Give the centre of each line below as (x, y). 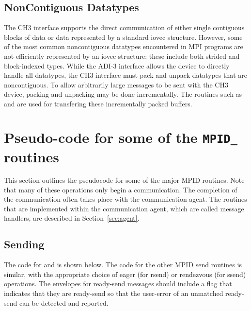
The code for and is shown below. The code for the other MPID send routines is (123, 265)
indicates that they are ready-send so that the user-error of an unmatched (114, 293)
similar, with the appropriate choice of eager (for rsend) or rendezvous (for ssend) (125, 274)
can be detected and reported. (64, 302)
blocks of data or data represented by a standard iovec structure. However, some (123, 37)
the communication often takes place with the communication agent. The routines (125, 199)
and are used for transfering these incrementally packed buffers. (98, 103)
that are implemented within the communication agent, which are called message (124, 208)
